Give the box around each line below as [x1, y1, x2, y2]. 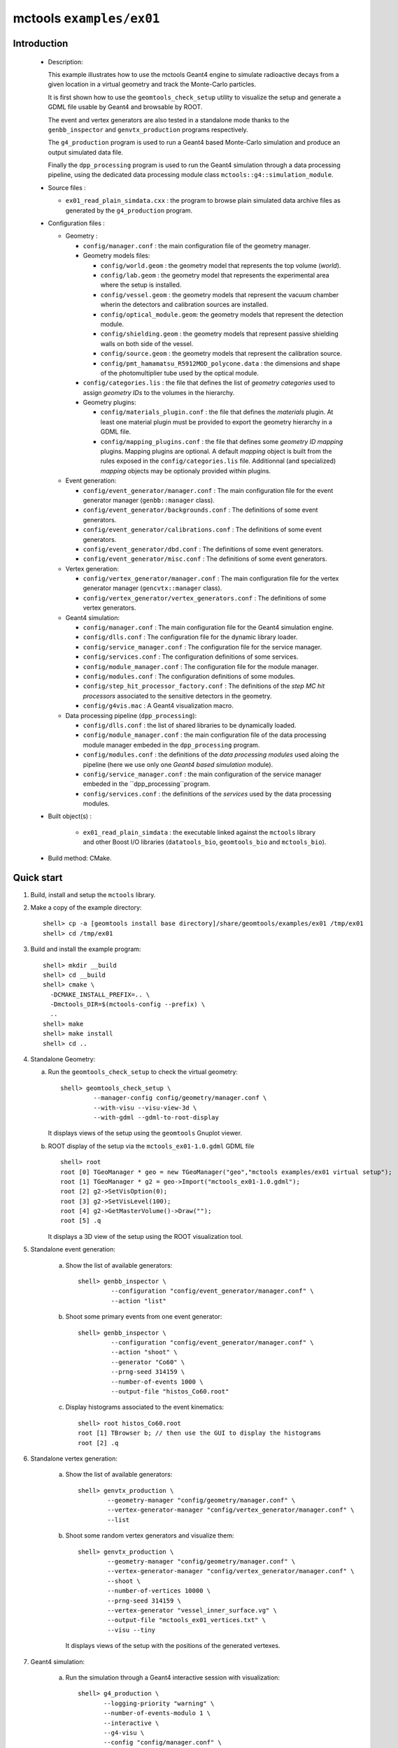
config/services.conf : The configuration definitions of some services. [83, 652, 299, 661]
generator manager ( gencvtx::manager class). [83, 584, 222, 592]
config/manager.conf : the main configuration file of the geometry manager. [83, 241, 311, 250]
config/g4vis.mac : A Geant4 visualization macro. [83, 701, 234, 710]
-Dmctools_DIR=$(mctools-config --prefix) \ [50, 1001, 206, 1008]
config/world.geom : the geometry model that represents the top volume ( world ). [100, 261, 341, 269]
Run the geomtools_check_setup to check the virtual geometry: [48, 1068, 238, 1076]
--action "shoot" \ [111, 1348, 178, 1356]
